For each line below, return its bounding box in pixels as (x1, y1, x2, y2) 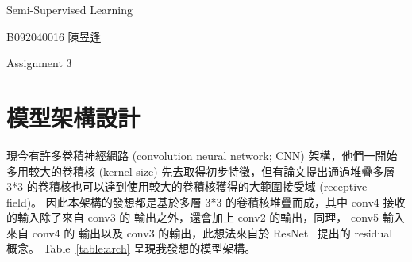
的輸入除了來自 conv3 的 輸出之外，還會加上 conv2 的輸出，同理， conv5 (6, 209, 379, 226)
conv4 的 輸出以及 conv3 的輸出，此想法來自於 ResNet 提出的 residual (32, 224, 393, 241)
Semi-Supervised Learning (6, 2, 133, 17)
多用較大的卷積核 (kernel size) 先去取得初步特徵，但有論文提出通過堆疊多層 (6, 162, 395, 179)
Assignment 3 (6, 55, 72, 71)
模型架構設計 (6, 101, 141, 133)
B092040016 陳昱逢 (6, 28, 102, 44)
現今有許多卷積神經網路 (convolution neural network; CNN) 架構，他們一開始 (6, 146, 398, 163)
